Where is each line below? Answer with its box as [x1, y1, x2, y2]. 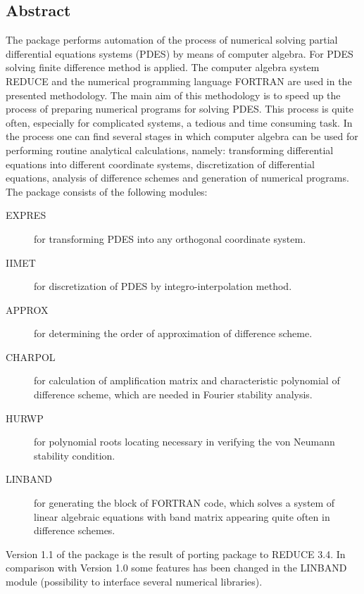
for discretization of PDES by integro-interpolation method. [34, 279, 292, 293]
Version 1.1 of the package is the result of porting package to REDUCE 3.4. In [6, 546, 346, 561]
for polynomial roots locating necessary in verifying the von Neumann [34, 434, 335, 449]
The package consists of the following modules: [6, 184, 208, 198]
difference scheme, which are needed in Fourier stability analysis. [34, 387, 313, 402]
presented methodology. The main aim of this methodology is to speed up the [6, 87, 341, 102]
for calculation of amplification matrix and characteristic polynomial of [34, 373, 340, 388]
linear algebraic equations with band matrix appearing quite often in [34, 509, 330, 524]
